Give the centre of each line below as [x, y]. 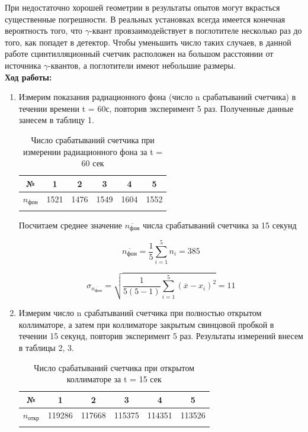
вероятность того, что [44, 30]
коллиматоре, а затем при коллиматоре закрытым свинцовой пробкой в [146, 324]
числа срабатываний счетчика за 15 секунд [220, 225]
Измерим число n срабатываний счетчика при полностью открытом [140, 313]
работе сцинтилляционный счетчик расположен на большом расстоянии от [139, 54]
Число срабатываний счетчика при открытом [114, 367]
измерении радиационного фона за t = [93, 151]
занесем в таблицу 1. [56, 120]
